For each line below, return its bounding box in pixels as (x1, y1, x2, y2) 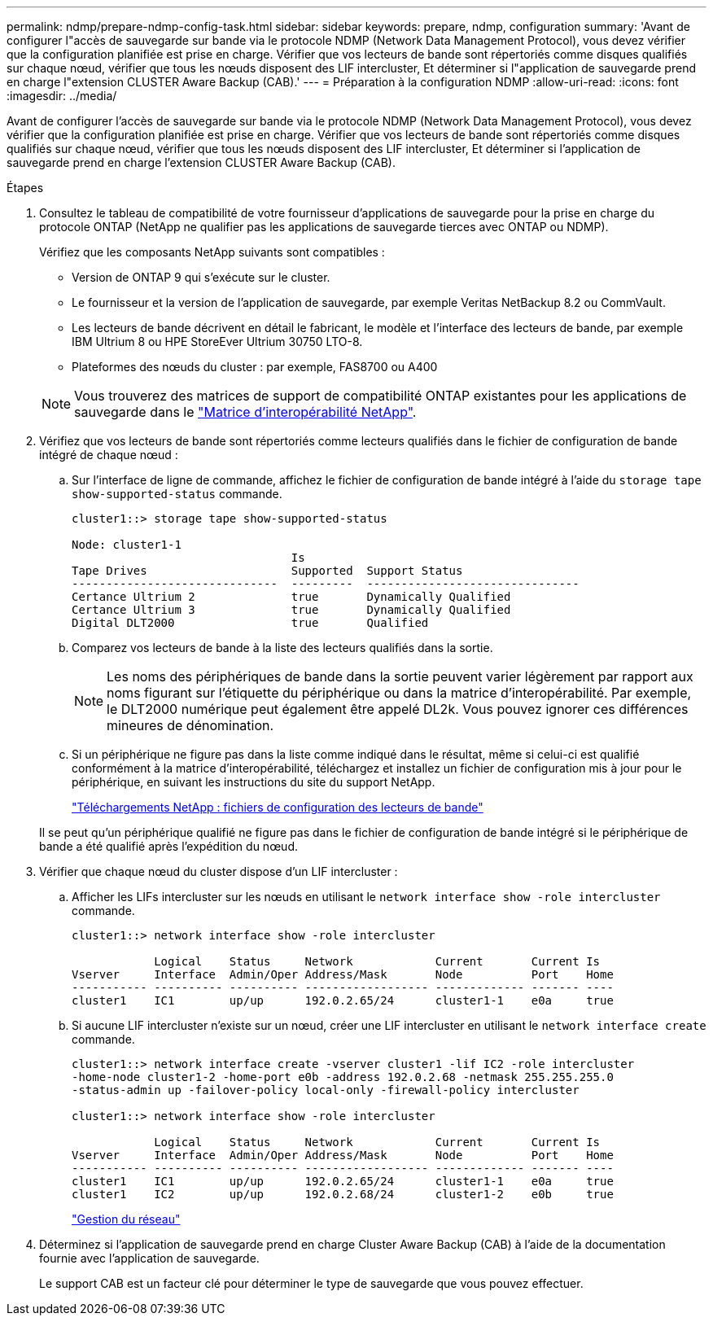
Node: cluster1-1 (72, 538, 182, 551)
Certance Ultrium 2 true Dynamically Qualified (72, 590, 511, 603)
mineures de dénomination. (107, 717, 274, 733)
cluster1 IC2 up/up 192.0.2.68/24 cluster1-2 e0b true (72, 1188, 614, 1201)
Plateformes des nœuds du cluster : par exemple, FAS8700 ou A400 (72, 360, 438, 374)
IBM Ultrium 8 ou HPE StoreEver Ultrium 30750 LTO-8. (72, 335, 363, 348)
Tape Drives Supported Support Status (72, 564, 463, 577)
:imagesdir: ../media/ (7, 89, 117, 103)
